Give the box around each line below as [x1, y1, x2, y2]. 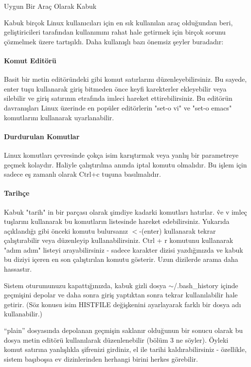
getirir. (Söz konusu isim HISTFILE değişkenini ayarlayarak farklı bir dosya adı [4, 299, 241, 309]
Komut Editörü [4, 55, 56, 65]
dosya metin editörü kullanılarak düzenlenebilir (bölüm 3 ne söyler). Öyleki [4, 334, 229, 345]
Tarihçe [4, 188, 30, 198]
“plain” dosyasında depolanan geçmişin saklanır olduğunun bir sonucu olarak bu [4, 325, 243, 335]
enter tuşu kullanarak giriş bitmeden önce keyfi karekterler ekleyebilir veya [4, 83, 227, 93]
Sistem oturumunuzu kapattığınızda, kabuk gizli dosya [4, 280, 166, 290]
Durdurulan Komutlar [4, 131, 80, 141]
